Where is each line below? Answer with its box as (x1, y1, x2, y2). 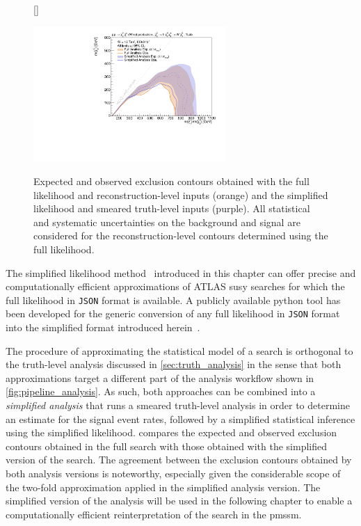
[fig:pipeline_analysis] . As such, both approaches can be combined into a (6, 384, 316, 399)
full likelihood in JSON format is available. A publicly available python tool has (6, 292, 341, 307)
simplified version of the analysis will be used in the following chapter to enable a (6, 493, 353, 508)
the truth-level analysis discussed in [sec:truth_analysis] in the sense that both (6, 357, 342, 372)
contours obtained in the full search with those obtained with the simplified (6, 438, 328, 453)
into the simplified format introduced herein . (6, 320, 200, 335)
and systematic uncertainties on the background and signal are (33, 214, 300, 229)
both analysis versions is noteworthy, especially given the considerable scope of (6, 465, 341, 480)
